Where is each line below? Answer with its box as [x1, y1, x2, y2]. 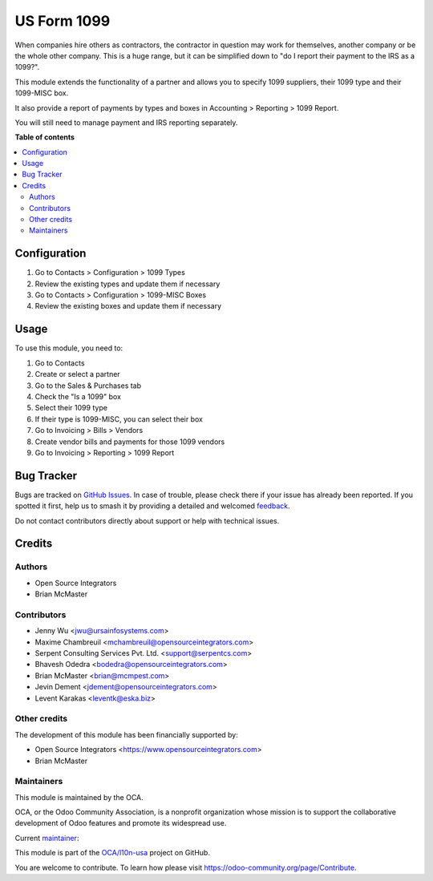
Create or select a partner [34, 370, 120, 379]
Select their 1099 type [34, 403, 108, 413]
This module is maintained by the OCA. [14, 792, 144, 802]
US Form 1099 [14, 12, 111, 30]
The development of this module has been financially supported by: [14, 729, 238, 739]
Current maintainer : [14, 833, 79, 843]
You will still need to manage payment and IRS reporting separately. [14, 117, 238, 127]
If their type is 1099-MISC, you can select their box [34, 414, 204, 424]
